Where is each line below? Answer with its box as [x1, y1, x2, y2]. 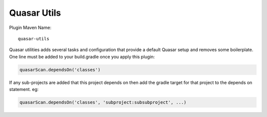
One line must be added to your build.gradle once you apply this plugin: [9, 54, 155, 59]
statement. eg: [9, 87, 39, 92]
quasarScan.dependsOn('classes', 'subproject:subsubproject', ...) [19, 100, 187, 105]
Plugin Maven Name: [9, 25, 51, 30]
